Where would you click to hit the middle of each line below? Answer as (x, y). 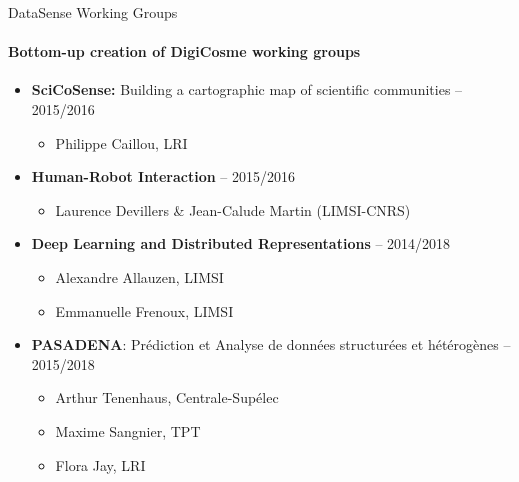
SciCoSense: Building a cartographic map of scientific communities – (247, 89)
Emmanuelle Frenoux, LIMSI (144, 310)
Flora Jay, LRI (100, 464)
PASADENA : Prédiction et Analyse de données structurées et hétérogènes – (271, 344)
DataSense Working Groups (93, 12)
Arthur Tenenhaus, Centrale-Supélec (167, 397)
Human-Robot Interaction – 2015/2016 (163, 176)
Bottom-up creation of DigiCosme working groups (184, 51)
